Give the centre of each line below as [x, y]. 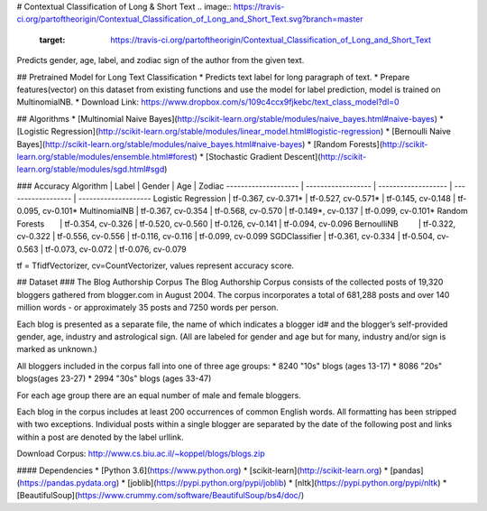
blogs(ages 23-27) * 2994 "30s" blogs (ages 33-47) [114, 378]
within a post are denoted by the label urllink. [100, 437]
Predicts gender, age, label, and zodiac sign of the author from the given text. [161, 60]
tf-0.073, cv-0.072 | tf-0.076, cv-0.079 [116, 249]
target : [52, 40]
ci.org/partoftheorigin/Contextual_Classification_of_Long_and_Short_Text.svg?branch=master [190, 19]
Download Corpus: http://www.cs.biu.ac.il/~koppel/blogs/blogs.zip [141, 454]
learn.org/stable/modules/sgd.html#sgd [91, 169]
